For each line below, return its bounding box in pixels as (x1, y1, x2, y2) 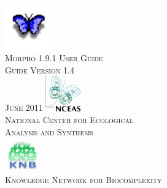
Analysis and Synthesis (5, 125, 94, 138)
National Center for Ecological (5, 113, 134, 126)
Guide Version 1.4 (5, 63, 74, 76)
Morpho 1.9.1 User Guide (5, 51, 103, 64)
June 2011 (5, 101, 43, 114)
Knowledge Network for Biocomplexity (5, 173, 162, 186)
